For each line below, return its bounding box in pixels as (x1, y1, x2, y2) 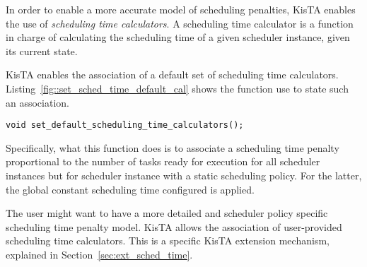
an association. (6, 95, 69, 109)
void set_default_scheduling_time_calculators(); (6, 120, 244, 131)
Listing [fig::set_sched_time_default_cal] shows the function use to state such (6, 81, 349, 95)
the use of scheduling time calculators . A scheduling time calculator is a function (6, 16, 354, 30)
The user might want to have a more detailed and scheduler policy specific (6, 206, 328, 220)
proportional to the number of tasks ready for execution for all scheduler (6, 154, 320, 169)
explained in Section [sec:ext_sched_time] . (6, 247, 193, 261)
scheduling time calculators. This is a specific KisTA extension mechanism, (6, 233, 330, 248)
